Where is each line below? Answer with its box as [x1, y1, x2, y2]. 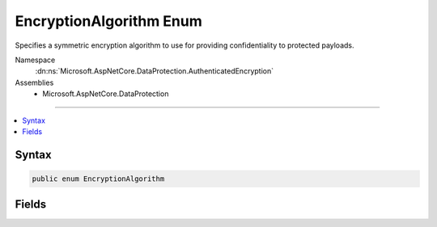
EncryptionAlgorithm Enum [15, 12, 202, 30]
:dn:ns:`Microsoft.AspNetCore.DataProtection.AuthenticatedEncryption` [35, 66, 274, 76]
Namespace [15, 55, 56, 65]
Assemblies [15, 78, 54, 87]
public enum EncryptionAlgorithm [32, 174, 165, 183]
